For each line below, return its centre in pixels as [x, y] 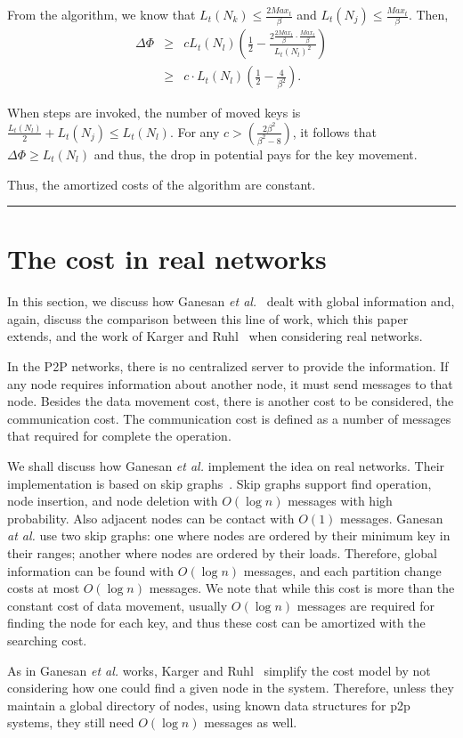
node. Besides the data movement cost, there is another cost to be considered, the [231, 401]
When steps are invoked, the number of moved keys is [154, 113]
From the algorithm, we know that [102, 14]
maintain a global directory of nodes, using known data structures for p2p [209, 705]
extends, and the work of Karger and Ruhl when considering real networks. [215, 336]
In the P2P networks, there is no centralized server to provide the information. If [228, 366]
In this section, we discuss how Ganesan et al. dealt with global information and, [231, 301]
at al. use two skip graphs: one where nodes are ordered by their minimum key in [229, 535]
